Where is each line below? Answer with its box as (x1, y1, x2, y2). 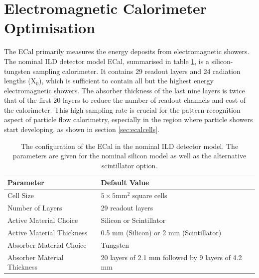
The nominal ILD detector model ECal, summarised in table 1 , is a (4, 56, 209, 66)
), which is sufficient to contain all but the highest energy (38, 75, 214, 86)
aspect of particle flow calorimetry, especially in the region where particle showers (4, 114, 253, 125)
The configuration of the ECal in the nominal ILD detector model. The (20, 140, 239, 151)
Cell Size (7, 190, 34, 201)
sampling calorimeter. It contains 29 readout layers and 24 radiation (32, 66, 241, 76)
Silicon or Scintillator (101, 214, 166, 225)
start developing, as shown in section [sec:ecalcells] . (4, 124, 159, 135)
